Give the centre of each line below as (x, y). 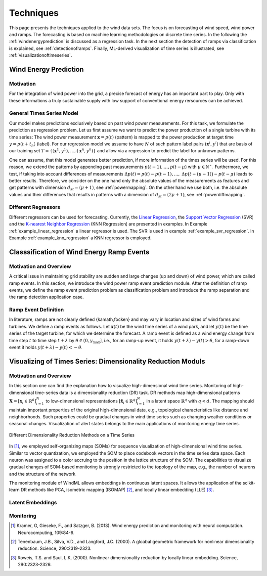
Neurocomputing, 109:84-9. (46, 532)
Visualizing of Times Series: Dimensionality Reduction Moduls (107, 361)
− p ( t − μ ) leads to (233, 174)
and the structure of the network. (43, 474)
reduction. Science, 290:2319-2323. (55, 548)
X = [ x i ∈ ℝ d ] (23, 401)
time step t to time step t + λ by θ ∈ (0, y (51, 340)
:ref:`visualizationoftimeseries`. (41, 55)
